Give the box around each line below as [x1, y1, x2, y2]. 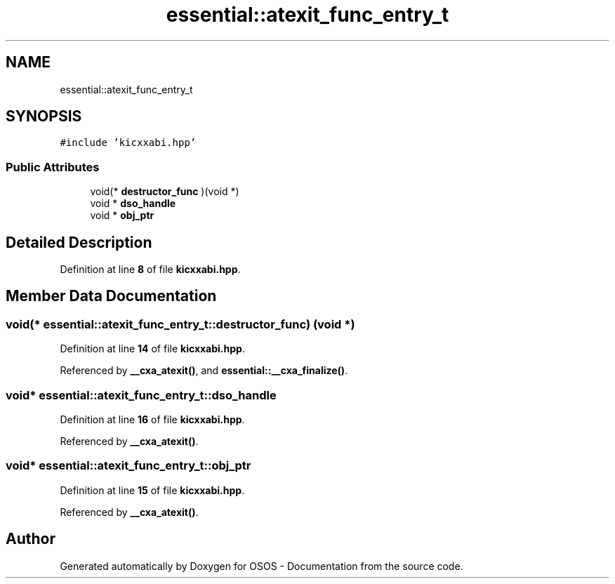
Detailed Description [6, 233, 152, 251]
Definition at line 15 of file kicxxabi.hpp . [60, 484, 245, 496]
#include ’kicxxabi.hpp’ [60, 137, 197, 149]
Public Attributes [6, 159, 100, 174]
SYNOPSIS [6, 107, 82, 126]
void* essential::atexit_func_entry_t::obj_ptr [6, 458, 251, 473]
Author [6, 530, 55, 548]
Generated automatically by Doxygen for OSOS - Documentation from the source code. [60, 559, 463, 572]
